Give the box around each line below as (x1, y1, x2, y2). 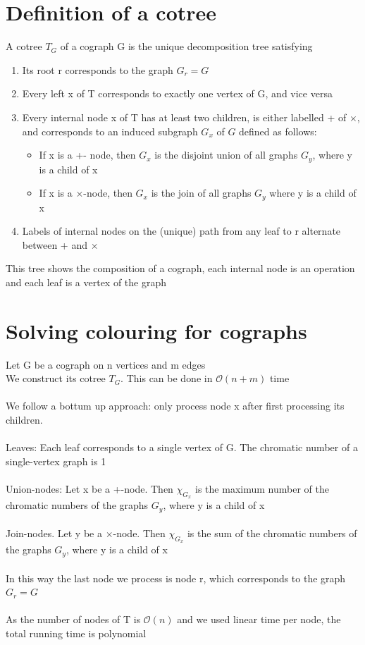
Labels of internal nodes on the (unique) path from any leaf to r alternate (22, 223, 341, 238)
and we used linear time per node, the (177, 612, 341, 627)
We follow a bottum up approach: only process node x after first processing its (6, 398, 345, 413)
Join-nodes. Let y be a (6, 526, 102, 541)
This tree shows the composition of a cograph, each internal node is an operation (6, 261, 355, 276)
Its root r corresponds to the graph (22, 62, 173, 77)
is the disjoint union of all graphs (154, 147, 298, 162)
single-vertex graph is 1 (6, 453, 106, 468)
